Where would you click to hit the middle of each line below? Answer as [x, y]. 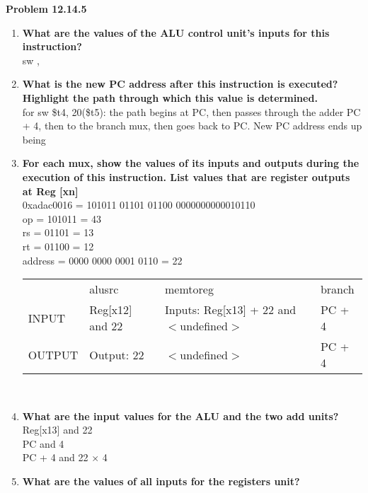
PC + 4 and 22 [55, 457]
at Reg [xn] [50, 191]
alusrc [104, 289]
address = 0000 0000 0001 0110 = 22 [102, 260]
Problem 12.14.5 [46, 8]
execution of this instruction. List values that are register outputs [186, 176]
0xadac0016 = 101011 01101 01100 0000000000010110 [139, 205]
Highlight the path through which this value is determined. [170, 97]
